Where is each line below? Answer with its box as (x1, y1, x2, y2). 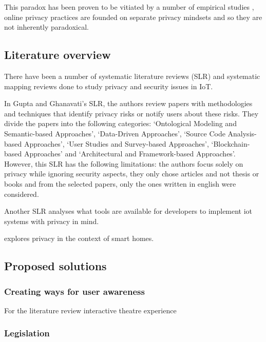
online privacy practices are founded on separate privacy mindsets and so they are (4, 11, 262, 22)
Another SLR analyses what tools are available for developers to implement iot (4, 206, 253, 216)
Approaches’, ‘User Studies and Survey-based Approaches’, (24, 138, 209, 149)
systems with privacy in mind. (4, 215, 99, 226)
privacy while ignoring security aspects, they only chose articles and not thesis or (4, 168, 259, 179)
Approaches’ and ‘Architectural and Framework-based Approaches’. (24, 148, 236, 159)
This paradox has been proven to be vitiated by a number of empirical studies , (4, 2, 254, 12)
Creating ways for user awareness (4, 285, 145, 297)
